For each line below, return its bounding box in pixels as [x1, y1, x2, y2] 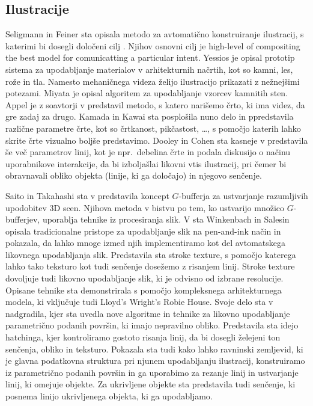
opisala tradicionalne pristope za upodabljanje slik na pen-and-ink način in [5, 224, 281, 237]
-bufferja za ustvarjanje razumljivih [178, 189, 308, 201]
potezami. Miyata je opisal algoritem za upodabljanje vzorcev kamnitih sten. [5, 87, 288, 99]
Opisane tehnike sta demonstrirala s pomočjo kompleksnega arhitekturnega [5, 283, 282, 296]
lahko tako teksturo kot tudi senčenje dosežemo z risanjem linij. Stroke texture [5, 260, 295, 272]
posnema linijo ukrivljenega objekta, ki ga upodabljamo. [5, 390, 213, 402]
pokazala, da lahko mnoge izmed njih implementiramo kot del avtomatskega [5, 236, 285, 249]
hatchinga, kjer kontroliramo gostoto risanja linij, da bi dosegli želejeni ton [5, 331, 281, 343]
